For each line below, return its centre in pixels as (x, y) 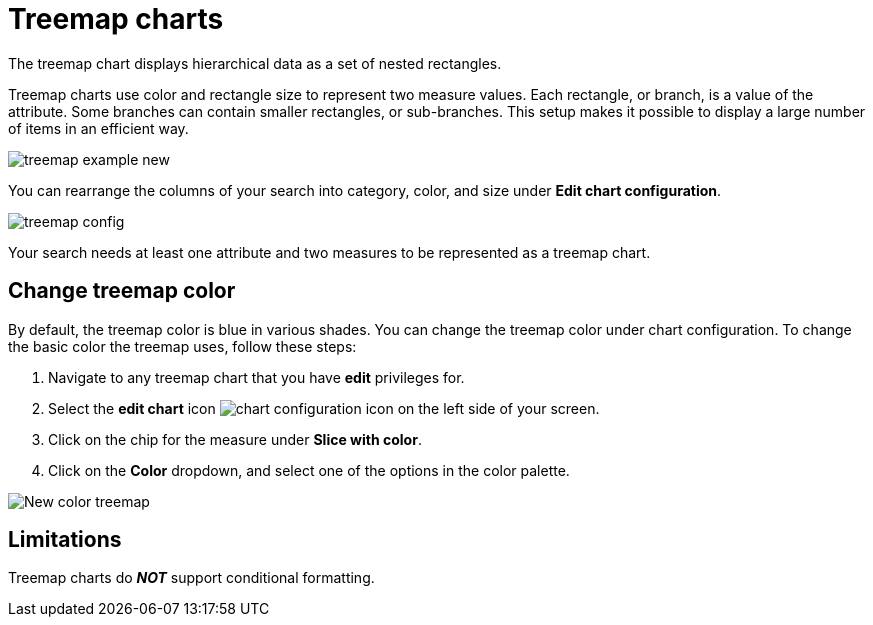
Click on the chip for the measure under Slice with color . (235, 439)
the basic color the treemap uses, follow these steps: (182, 346)
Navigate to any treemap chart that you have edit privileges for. (256, 377)
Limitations (65, 540)
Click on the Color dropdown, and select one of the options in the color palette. (309, 470)
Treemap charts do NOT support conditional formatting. (191, 578)
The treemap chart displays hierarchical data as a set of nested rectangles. (255, 63)
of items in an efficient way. (98, 128)
